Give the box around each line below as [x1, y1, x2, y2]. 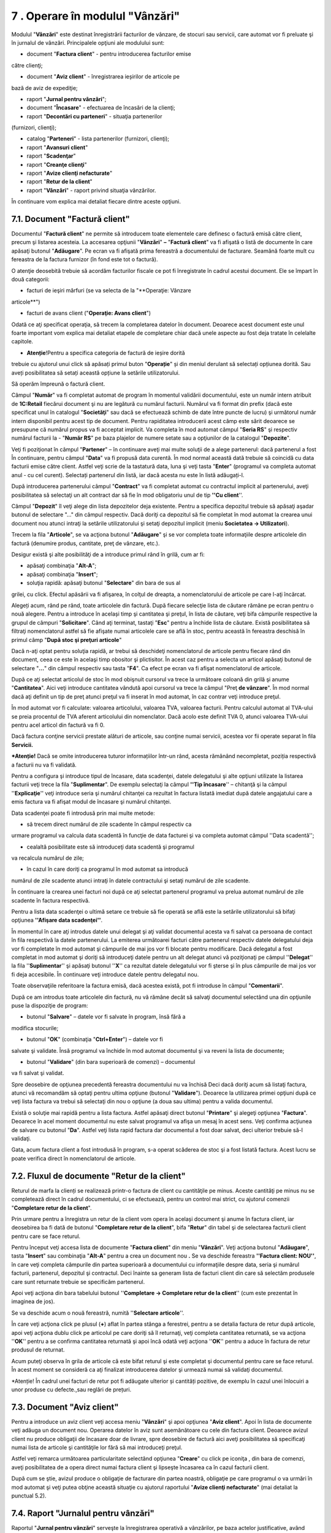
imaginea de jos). [11, 1298, 55, 1306]
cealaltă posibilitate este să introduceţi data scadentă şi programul [26, 843, 194, 851]
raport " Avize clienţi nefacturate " [26, 169, 113, 177]
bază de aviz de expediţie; [11, 84, 78, 91]
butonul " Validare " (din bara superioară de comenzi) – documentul [26, 1058, 196, 1065]
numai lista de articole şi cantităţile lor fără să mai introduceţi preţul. [11, 1444, 183, 1451]
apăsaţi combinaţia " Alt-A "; [26, 562, 97, 570]
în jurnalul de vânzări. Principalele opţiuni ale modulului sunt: [11, 39, 165, 46]
